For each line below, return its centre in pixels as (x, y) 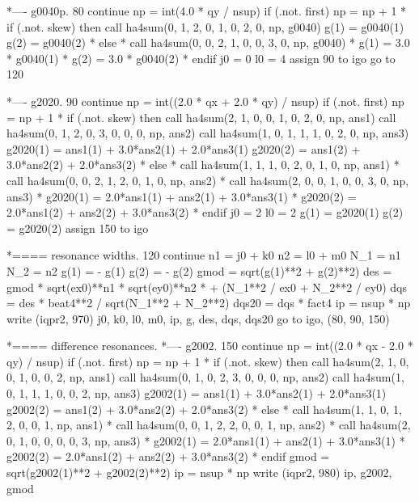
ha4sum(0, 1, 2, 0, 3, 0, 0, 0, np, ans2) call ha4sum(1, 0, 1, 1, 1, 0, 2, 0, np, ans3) (208, 133)
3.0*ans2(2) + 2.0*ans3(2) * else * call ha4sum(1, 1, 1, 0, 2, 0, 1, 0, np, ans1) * (203, 165)
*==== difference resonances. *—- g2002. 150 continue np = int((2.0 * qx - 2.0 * (210, 346)
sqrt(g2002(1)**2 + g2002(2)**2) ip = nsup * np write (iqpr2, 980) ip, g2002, (199, 472)
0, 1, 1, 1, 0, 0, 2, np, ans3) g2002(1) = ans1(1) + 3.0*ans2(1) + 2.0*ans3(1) (197, 393)
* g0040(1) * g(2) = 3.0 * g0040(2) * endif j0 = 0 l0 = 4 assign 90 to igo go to (201, 58)
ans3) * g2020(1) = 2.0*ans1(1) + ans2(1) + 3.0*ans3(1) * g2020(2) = (182, 196)
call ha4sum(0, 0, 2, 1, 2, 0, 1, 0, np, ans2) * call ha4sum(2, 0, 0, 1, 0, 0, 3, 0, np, (208, 180)
